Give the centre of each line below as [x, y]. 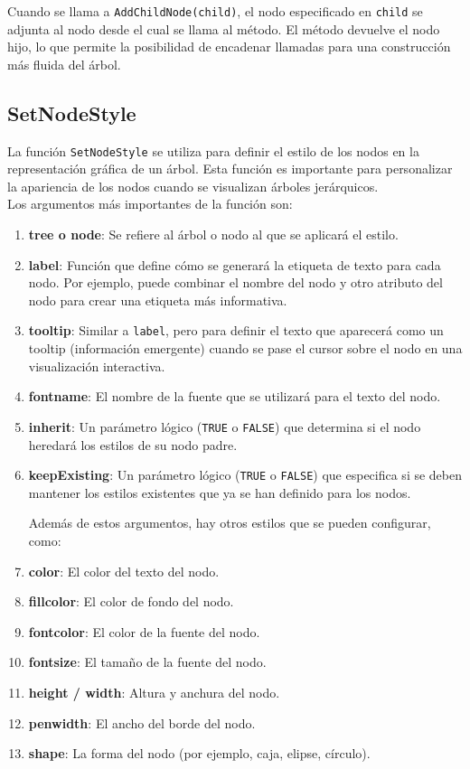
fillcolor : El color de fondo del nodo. [131, 601]
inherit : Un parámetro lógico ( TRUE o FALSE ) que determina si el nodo [225, 426]
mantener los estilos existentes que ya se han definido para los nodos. [220, 492]
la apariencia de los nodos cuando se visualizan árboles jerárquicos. [193, 186]
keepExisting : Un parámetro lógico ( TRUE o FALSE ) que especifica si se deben [245, 475]
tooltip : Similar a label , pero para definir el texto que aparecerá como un [236, 330]
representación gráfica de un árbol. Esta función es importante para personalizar [230, 169]
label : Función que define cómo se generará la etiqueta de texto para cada [235, 264]
